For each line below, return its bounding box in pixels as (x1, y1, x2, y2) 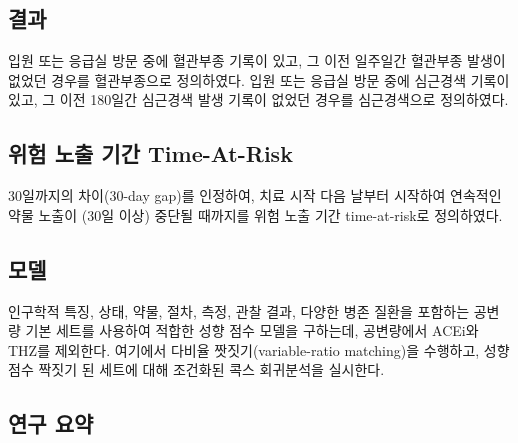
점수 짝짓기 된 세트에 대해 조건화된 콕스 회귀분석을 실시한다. (8, 359, 385, 380)
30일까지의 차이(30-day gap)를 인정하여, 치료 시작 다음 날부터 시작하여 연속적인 (8, 185, 502, 206)
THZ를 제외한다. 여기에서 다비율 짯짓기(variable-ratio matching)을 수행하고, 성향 (8, 339, 510, 360)
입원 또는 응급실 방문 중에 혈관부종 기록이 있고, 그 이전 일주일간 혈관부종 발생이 (8, 50, 506, 71)
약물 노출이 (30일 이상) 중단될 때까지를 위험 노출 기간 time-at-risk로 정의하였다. (8, 204, 503, 225)
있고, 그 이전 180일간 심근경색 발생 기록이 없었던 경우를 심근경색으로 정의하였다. (8, 89, 509, 110)
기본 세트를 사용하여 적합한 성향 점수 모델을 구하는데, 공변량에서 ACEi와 (25, 320, 479, 341)
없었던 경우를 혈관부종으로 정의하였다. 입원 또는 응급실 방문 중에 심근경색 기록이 (8, 69, 510, 90)
